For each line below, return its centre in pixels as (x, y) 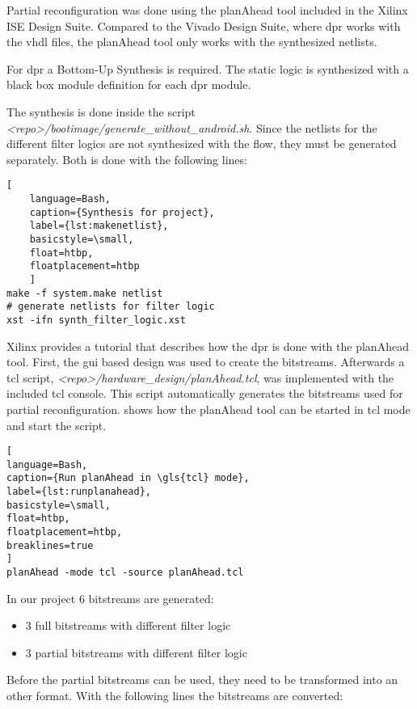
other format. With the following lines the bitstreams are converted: (175, 696)
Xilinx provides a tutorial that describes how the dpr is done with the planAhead (208, 346)
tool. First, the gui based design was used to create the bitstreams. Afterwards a (206, 362)
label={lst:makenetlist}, (99, 226)
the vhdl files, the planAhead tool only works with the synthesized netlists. (192, 42)
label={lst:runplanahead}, (79, 492)
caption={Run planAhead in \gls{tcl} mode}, (128, 478)
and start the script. (57, 425)
